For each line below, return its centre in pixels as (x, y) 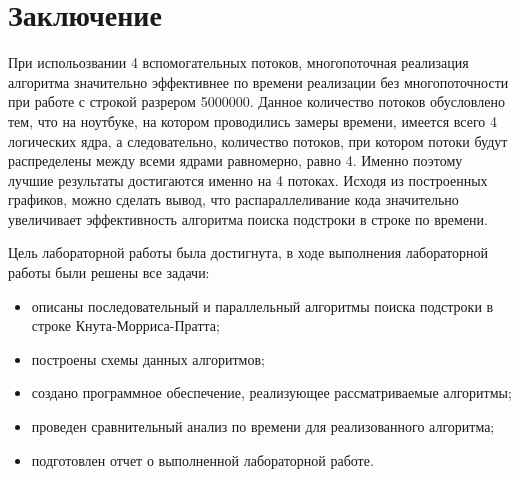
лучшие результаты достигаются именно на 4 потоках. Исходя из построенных (248, 179)
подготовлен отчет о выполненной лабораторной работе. (202, 459)
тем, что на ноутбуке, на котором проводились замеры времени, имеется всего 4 (252, 120)
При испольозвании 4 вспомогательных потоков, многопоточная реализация (238, 62)
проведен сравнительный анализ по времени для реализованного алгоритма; (263, 426)
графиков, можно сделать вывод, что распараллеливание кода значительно (233, 199)
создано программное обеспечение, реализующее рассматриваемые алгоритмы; (271, 392)
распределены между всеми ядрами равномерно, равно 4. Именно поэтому (235, 160)
